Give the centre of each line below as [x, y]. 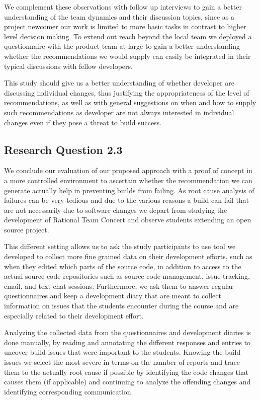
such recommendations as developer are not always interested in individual [119, 112]
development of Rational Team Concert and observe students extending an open [128, 220]
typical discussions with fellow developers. [68, 66]
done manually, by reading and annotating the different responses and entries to [127, 342]
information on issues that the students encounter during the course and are [121, 306]
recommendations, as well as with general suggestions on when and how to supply [130, 102]
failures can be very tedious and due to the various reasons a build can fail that [127, 200]
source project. [27, 229]
